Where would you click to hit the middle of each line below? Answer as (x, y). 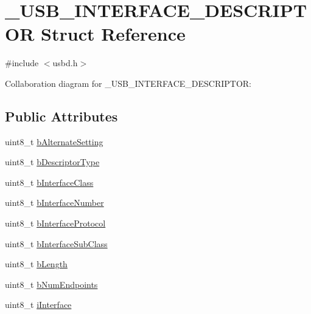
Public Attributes (61, 116)
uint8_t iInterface (38, 305)
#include (22, 63)
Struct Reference (113, 34)
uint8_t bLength (36, 264)
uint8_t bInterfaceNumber (54, 203)
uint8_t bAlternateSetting (54, 141)
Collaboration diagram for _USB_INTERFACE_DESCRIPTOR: (128, 83)
